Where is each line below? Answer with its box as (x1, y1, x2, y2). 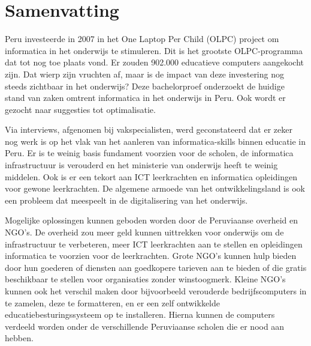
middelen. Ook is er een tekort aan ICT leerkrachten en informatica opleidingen (5, 170, 297, 183)
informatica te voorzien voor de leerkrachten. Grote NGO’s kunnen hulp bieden (5, 249, 297, 262)
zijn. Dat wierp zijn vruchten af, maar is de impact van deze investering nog (5, 67, 284, 80)
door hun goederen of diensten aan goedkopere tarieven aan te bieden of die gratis (5, 261, 307, 273)
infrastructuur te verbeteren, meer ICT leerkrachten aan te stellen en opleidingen (5, 237, 303, 250)
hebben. (5, 332, 34, 344)
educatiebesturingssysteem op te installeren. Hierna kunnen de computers (5, 308, 275, 321)
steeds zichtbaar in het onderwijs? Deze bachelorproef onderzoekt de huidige (5, 79, 285, 92)
